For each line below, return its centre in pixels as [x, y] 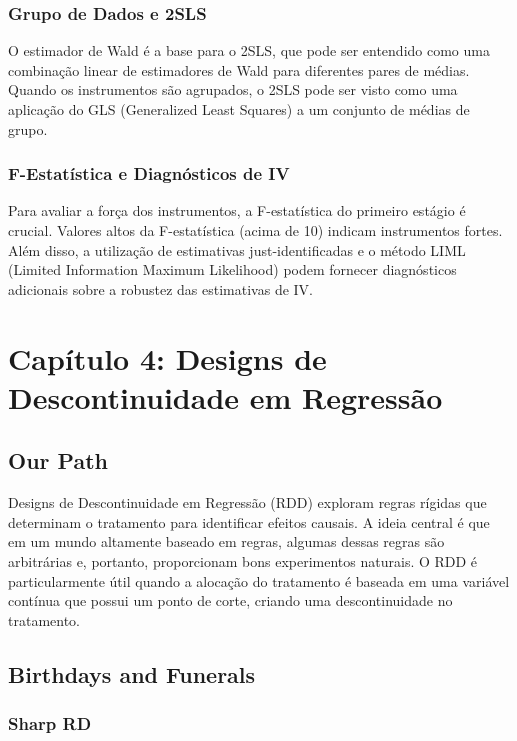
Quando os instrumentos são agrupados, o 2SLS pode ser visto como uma [233, 89]
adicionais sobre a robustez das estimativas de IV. [161, 288]
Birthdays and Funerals [132, 673]
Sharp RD [50, 723]
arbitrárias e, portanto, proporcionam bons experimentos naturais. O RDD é [243, 560]
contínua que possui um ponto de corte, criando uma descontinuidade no [230, 600]
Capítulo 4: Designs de [167, 357]
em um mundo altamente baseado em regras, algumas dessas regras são [226, 541]
